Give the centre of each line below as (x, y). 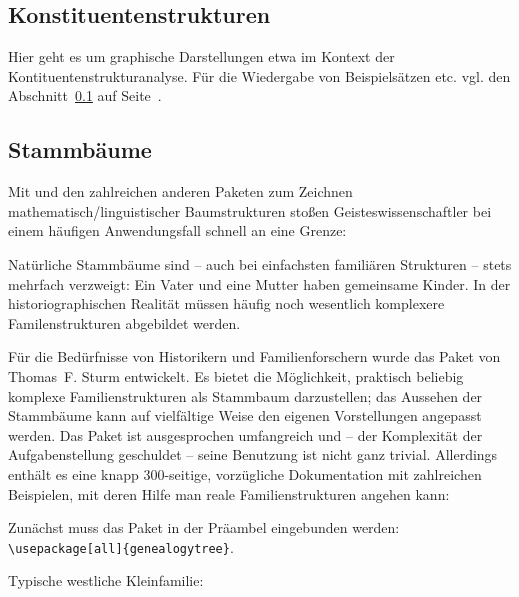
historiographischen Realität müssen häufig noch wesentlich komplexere (226, 303)
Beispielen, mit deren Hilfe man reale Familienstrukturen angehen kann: (229, 493)
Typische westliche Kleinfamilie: (106, 580)
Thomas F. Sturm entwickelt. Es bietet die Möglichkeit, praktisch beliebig (236, 375)
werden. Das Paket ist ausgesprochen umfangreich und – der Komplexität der (245, 434)
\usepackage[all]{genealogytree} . (121, 546)
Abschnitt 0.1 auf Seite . (85, 95)
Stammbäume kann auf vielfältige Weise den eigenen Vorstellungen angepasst (245, 415)
